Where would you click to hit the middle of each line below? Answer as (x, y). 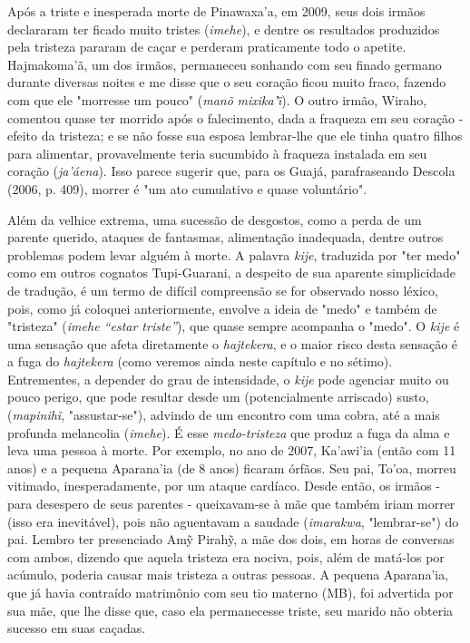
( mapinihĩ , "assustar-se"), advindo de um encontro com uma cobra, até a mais (224, 415)
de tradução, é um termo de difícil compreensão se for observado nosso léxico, (223, 290)
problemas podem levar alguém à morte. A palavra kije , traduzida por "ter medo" (234, 254)
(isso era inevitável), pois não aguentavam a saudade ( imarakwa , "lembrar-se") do (233, 521)
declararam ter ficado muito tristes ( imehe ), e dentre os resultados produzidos (224, 29)
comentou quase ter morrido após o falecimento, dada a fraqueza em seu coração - (235, 117)
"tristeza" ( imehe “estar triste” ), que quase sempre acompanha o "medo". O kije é (234, 326)
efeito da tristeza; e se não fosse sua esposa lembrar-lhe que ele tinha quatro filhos (235, 136)
